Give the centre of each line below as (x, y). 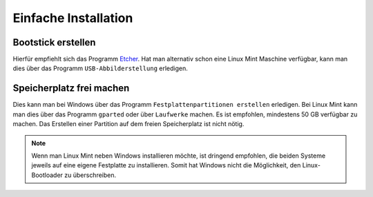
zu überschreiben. (90, 175)
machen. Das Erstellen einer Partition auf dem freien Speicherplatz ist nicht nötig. (128, 124)
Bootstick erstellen (54, 42)
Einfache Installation (73, 18)
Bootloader (47, 175)
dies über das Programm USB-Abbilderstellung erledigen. (100, 68)
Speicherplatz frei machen (71, 89)
